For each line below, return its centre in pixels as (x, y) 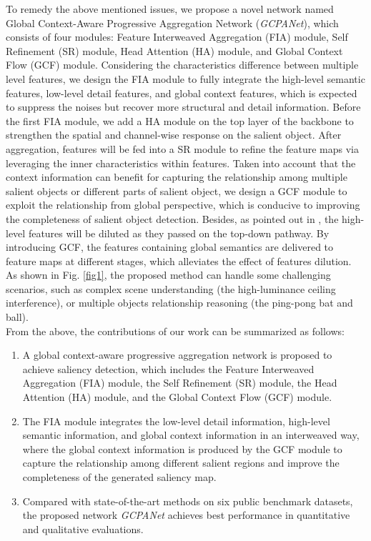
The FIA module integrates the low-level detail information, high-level (176, 421)
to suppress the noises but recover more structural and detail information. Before (183, 107)
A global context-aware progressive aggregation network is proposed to (177, 355)
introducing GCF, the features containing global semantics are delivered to (170, 247)
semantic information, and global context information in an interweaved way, (191, 435)
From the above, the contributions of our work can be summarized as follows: (175, 331)
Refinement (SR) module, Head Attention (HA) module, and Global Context (174, 50)
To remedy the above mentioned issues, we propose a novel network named (170, 9)
